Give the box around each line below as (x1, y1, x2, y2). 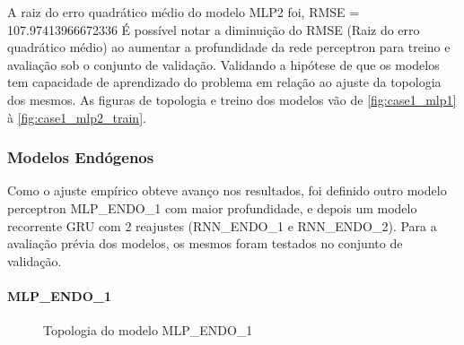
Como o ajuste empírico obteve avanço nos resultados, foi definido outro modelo (7, 181, 447, 200)
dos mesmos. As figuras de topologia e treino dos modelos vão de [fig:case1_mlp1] (7, 90, 457, 108)
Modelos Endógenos (7, 146, 154, 168)
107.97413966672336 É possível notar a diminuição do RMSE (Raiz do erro (7, 20, 420, 39)
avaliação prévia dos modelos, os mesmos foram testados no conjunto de (7, 234, 403, 253)
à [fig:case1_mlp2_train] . (7, 108, 146, 126)
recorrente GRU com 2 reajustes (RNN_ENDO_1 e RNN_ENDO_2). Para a (7, 216, 437, 235)
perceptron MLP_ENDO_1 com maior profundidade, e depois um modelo (7, 198, 417, 217)
